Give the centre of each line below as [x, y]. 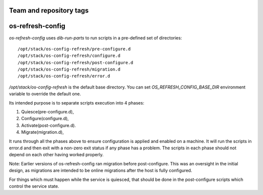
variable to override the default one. [45, 94]
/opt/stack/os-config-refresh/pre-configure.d [74, 49]
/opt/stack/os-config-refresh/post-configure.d [75, 62]
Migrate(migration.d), [43, 132]
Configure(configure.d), [45, 119]
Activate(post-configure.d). [49, 125]
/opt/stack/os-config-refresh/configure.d [69, 56]
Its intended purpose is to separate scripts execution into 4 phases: [77, 103]
